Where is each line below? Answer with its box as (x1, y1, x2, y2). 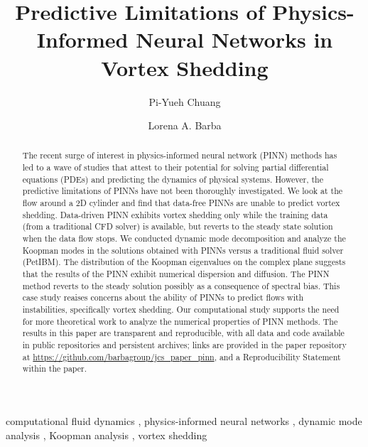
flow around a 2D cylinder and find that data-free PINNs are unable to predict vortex (22, 197, 340, 209)
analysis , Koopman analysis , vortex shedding (6, 427, 207, 442)
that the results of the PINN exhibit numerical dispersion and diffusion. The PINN (22, 268, 330, 280)
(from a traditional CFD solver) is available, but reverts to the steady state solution (22, 220, 333, 232)
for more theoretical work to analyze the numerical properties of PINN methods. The (22, 315, 338, 327)
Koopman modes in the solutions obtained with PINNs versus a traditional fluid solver (22, 244, 344, 256)
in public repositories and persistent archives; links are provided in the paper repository (22, 338, 347, 350)
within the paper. (22, 362, 87, 375)
